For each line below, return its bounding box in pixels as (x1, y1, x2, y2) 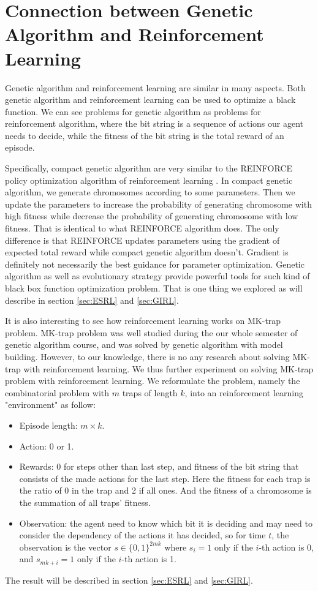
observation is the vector (19, 540, 112, 553)
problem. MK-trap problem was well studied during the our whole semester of (5, 326, 298, 339)
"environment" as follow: (5, 398, 96, 411)
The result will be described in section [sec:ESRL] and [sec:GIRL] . (5, 573, 253, 586)
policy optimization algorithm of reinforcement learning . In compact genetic (5, 173, 293, 186)
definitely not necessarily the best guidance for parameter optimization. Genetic (5, 257, 305, 270)
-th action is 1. (121, 552, 176, 565)
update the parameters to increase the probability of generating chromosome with (5, 197, 312, 210)
